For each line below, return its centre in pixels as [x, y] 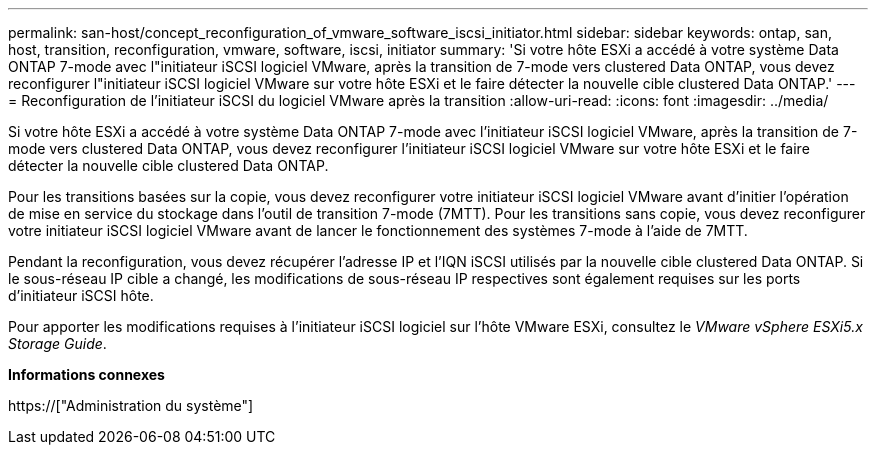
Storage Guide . [57, 343]
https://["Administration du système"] [131, 405]
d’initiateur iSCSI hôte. [81, 295]
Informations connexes [86, 374]
